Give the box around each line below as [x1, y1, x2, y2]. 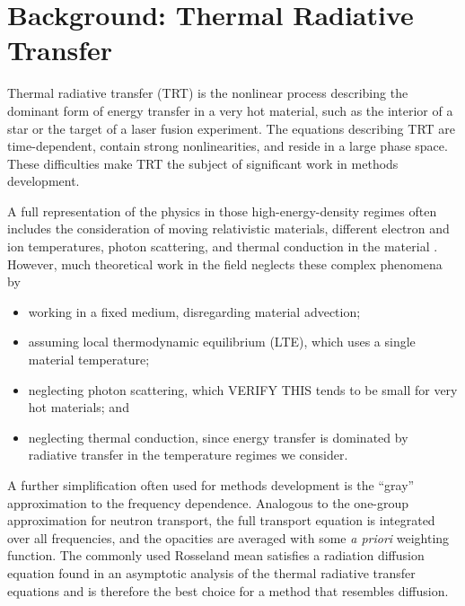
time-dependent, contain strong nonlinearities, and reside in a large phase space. [7, 136, 448, 155]
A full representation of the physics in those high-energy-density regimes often [7, 201, 437, 220]
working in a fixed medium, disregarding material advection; [28, 302, 361, 321]
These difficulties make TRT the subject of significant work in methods [7, 154, 399, 172]
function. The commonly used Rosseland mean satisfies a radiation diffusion [7, 546, 425, 565]
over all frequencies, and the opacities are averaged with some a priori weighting [7, 528, 450, 547]
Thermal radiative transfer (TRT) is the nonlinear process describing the [7, 83, 408, 102]
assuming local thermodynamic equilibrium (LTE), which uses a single [28, 332, 416, 351]
